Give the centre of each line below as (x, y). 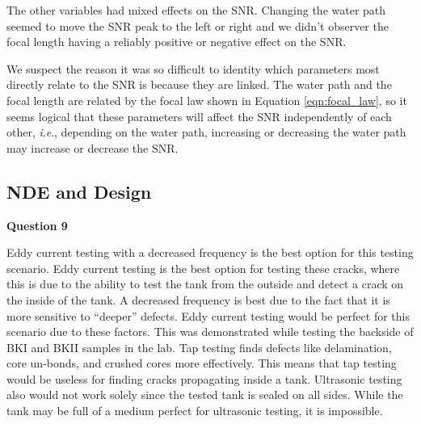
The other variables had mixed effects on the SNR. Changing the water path (196, 10)
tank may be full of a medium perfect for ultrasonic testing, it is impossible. (195, 411)
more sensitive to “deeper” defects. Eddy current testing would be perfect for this (208, 315)
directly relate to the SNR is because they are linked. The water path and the (199, 84)
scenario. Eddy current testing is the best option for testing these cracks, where (203, 268)
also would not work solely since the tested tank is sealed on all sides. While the (205, 395)
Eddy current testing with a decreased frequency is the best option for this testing (210, 252)
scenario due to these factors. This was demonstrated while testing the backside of (210, 332)
